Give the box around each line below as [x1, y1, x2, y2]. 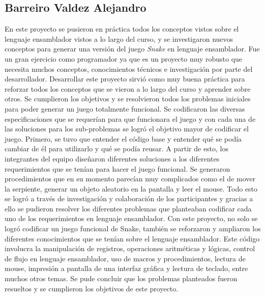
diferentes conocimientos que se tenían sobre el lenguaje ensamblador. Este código [5, 233, 260, 244]
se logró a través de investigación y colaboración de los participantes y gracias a [5, 193, 253, 204]
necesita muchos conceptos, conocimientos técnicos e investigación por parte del [5, 63, 253, 74]
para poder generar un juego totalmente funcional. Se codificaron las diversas [5, 103, 245, 114]
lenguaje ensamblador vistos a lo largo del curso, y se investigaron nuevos [5, 33, 233, 44]
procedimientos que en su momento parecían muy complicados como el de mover [5, 173, 255, 184]
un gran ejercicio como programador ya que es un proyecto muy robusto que [5, 53, 243, 64]
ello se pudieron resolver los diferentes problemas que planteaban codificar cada [5, 203, 252, 213]
